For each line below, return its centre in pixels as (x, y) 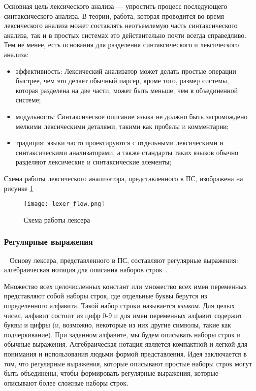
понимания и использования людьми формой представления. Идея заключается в (126, 353)
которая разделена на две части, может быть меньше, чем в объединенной (127, 90)
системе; (28, 100)
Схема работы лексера (57, 219)
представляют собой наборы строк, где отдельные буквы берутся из (106, 296)
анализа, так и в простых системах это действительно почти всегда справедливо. (125, 35)
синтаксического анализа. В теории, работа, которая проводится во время (114, 16)
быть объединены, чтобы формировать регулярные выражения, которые (111, 373)
